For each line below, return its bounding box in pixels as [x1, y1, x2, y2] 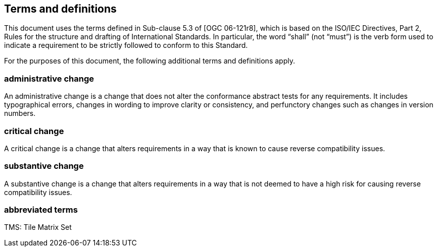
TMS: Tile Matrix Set [4, 223, 72, 232]
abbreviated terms [4, 205, 78, 215]
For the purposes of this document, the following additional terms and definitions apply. [4, 56, 295, 66]
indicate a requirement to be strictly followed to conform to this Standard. [4, 41, 248, 50]
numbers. [4, 109, 36, 118]
